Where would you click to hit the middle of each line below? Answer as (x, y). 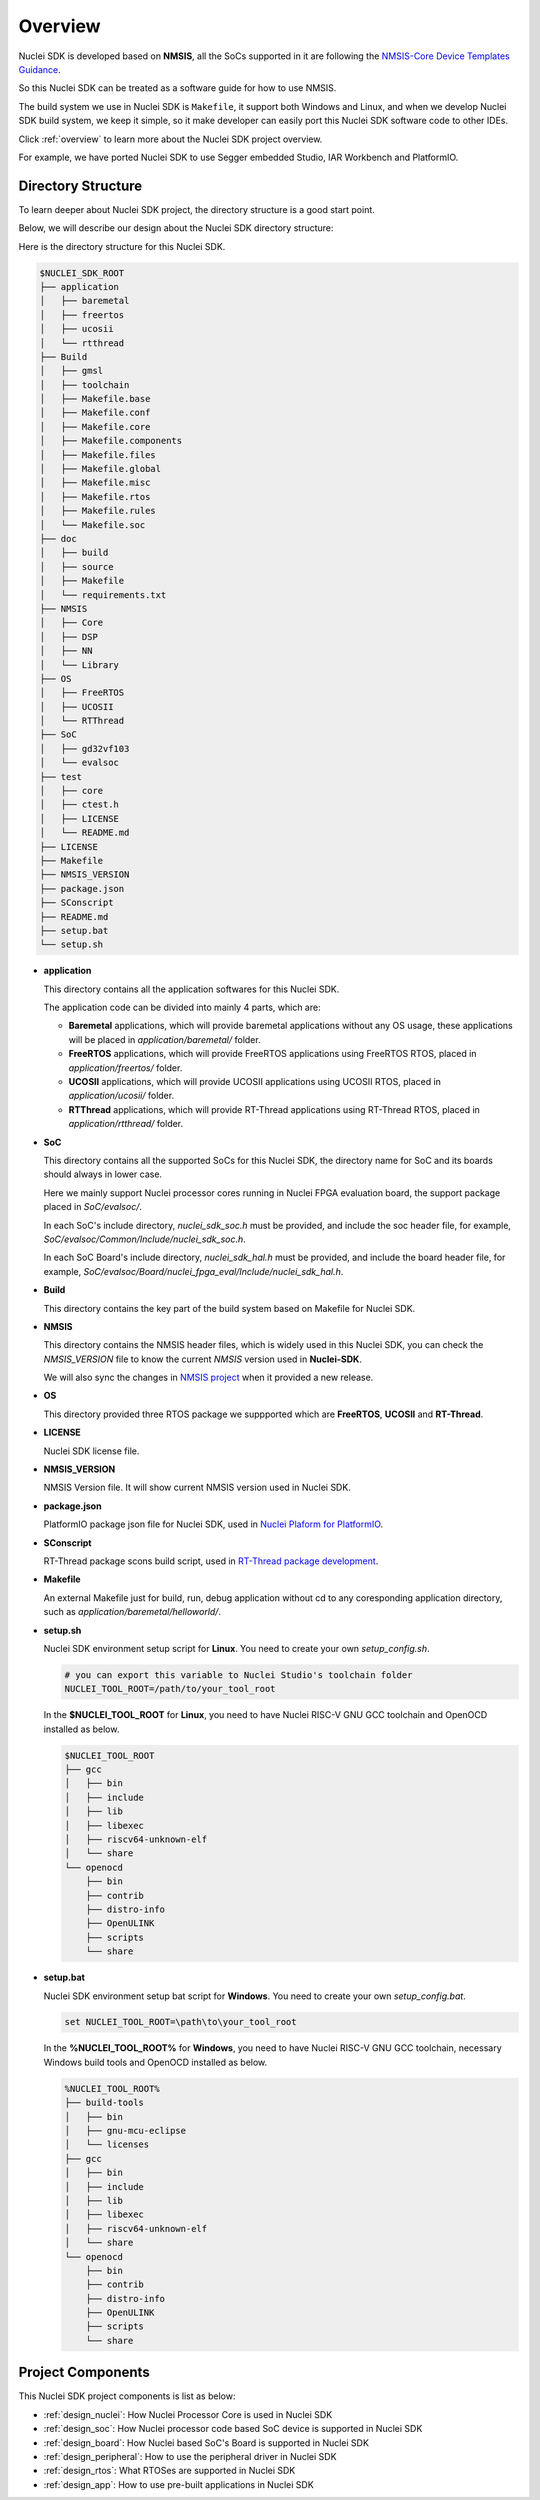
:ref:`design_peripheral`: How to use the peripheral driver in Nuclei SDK (190, 2456)
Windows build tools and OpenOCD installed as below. (155, 2062)
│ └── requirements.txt (103, 594)
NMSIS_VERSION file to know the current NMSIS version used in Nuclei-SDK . (202, 1359)
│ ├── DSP (69, 636)
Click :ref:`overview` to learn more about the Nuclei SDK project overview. (170, 139)
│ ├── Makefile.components (111, 441)
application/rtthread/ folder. (126, 1124)
